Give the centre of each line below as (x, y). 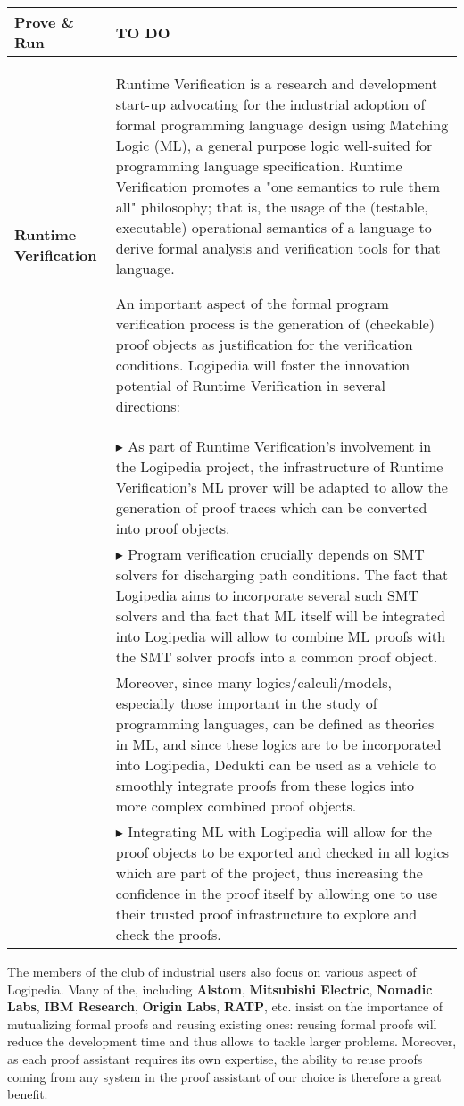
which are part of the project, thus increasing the (269, 873)
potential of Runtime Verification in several (251, 385)
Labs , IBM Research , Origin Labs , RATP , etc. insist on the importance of (225, 1006)
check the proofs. (168, 934)
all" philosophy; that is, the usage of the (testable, (272, 207)
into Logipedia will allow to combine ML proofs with (280, 636)
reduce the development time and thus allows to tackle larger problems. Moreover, (232, 1041)
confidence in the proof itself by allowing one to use (277, 893)
